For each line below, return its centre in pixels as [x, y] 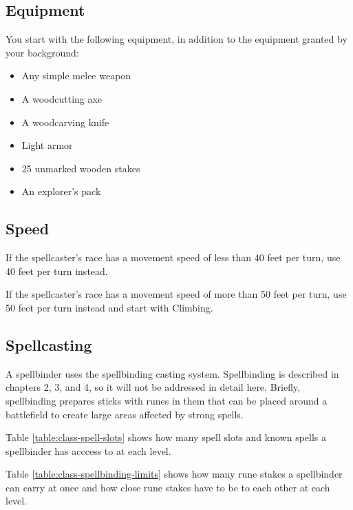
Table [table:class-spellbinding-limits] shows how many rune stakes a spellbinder [174, 474]
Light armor [47, 145]
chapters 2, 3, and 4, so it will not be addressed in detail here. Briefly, [153, 387]
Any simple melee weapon [76, 75]
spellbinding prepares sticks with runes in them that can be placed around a [167, 400]
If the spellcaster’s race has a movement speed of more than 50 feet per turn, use [176, 294]
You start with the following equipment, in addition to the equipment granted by [176, 39]
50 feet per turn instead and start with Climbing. [109, 307]
